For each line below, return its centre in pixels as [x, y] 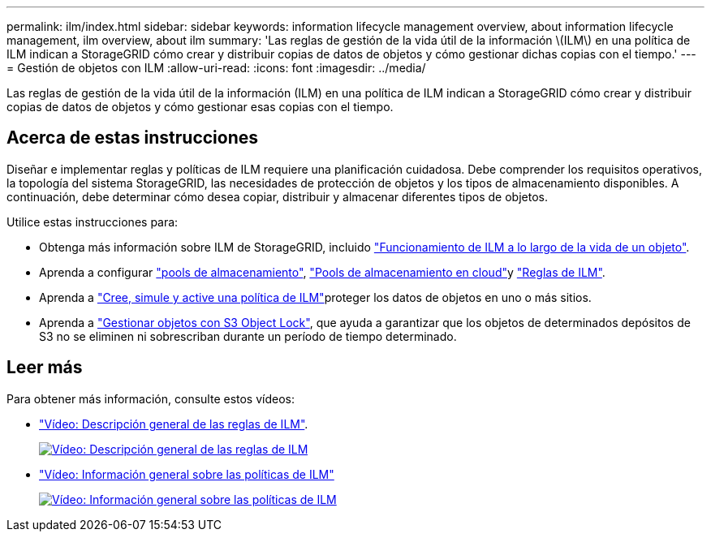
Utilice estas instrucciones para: [93, 222]
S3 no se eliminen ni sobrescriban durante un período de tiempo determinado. [248, 336]
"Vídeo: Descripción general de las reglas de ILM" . [174, 424]
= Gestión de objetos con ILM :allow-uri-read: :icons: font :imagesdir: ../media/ [216, 68]
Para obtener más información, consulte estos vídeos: [151, 398]
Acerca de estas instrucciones [133, 138]
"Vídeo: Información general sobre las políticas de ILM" [187, 474]
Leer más [45, 368]
